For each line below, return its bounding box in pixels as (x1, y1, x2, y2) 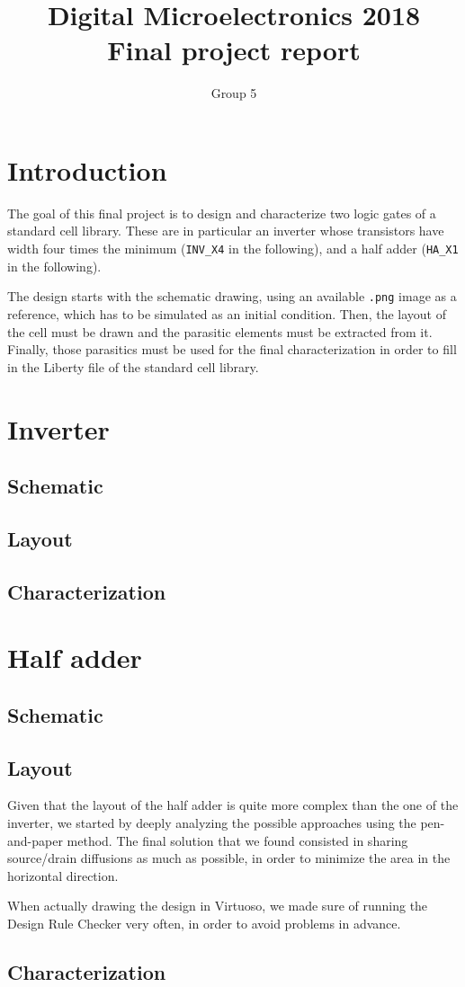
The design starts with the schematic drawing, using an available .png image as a (7, 287, 457, 306)
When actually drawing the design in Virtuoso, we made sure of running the (7, 896, 428, 915)
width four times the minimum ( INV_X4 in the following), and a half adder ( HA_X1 (7, 239, 459, 258)
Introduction (7, 151, 167, 188)
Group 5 (210, 84, 257, 102)
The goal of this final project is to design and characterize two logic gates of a (7, 203, 436, 222)
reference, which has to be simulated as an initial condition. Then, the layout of (7, 304, 446, 323)
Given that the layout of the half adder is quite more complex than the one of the (7, 796, 459, 814)
